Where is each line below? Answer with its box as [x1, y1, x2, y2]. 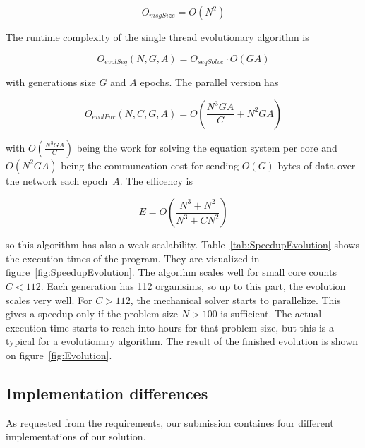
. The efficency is [119, 173, 193, 188]
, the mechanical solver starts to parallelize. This [130, 292, 341, 307]
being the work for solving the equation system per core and [76, 140, 337, 155]
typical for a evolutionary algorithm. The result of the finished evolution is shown [6, 334, 359, 349]
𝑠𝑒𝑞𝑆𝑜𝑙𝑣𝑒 [197, 59, 224, 66]
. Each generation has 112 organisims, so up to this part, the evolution [40, 279, 346, 293]
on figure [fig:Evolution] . [6, 347, 112, 362]
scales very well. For [6, 292, 92, 307]
